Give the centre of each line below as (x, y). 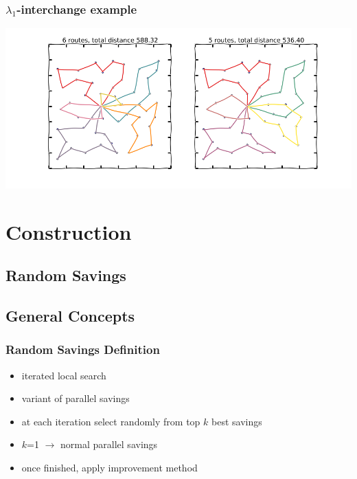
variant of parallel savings (76, 398)
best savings (237, 421)
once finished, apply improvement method (110, 467)
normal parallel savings (109, 444)
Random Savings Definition (83, 349)
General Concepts (70, 315)
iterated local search (64, 375)
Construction (69, 231)
